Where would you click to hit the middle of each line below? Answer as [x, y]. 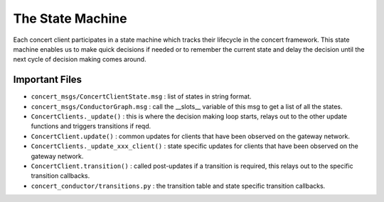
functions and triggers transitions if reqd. [91, 126]
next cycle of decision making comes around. [80, 60]
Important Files [47, 80]
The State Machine [70, 18]
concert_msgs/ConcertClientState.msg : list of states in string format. [141, 96]
